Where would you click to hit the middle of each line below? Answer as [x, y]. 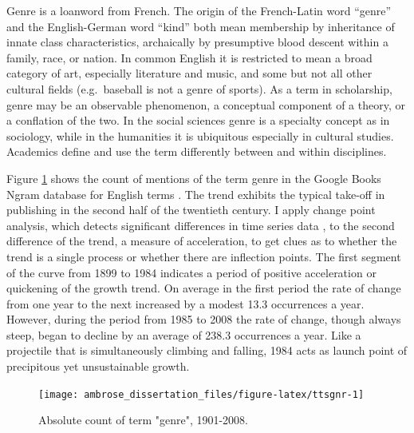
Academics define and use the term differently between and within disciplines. [197, 151]
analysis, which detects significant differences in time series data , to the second [201, 225]
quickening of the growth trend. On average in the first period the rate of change [204, 288]
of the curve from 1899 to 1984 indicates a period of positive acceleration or [191, 272]
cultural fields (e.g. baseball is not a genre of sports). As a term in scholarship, [199, 88]
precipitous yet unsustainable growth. [98, 366]
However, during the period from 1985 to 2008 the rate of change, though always [204, 319]
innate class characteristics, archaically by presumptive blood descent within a [197, 42]
